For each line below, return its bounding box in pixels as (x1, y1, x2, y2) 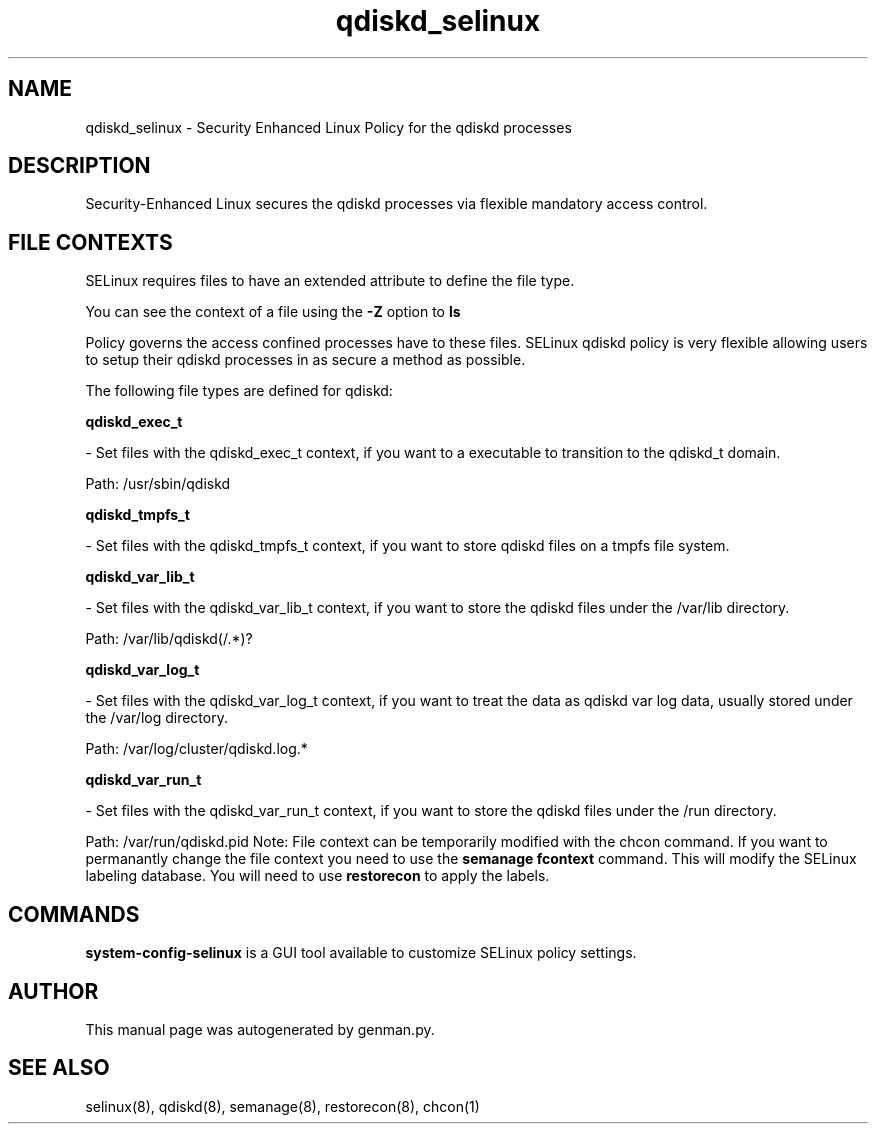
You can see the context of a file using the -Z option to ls (85, 303, 461, 321)
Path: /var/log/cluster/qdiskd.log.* (85, 740, 308, 758)
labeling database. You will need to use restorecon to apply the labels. (85, 867, 550, 885)
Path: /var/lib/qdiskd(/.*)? (85, 630, 253, 648)
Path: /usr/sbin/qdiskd (85, 475, 231, 493)
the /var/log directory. (85, 709, 228, 727)
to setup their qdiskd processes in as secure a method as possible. (85, 351, 526, 369)
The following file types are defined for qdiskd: (85, 382, 393, 400)
